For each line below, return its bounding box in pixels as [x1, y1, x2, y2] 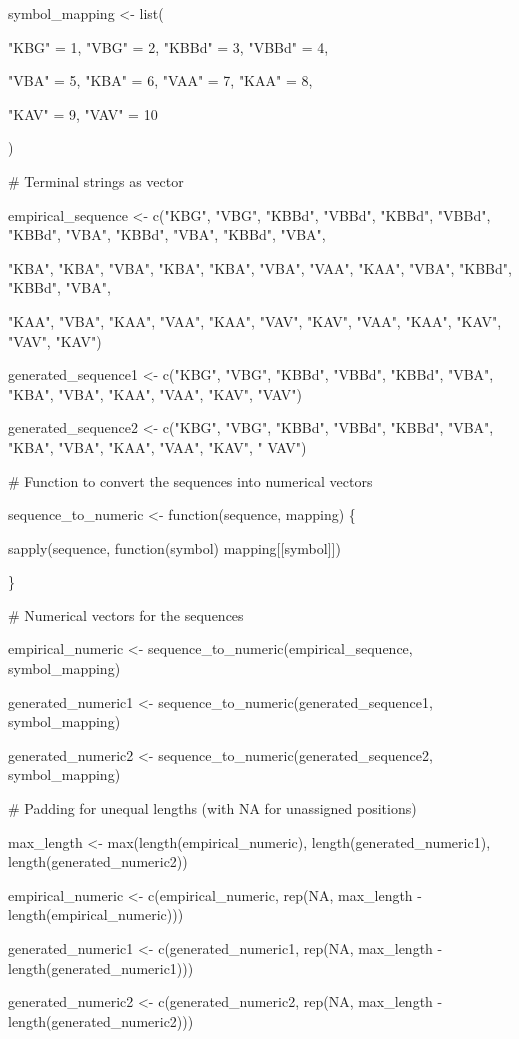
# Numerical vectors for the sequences [8, 604, 244, 625]
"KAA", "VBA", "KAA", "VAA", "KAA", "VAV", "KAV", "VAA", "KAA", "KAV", [8, 310, 502, 331]
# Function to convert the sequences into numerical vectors [8, 470, 373, 491]
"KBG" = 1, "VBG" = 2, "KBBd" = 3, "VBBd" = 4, [8, 36, 329, 57]
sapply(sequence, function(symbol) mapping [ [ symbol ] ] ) [8, 537, 341, 558]
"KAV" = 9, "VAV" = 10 [8, 103, 158, 124]
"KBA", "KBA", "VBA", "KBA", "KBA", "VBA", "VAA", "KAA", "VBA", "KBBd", [8, 257, 512, 278]
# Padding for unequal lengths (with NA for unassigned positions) [8, 798, 417, 819]
